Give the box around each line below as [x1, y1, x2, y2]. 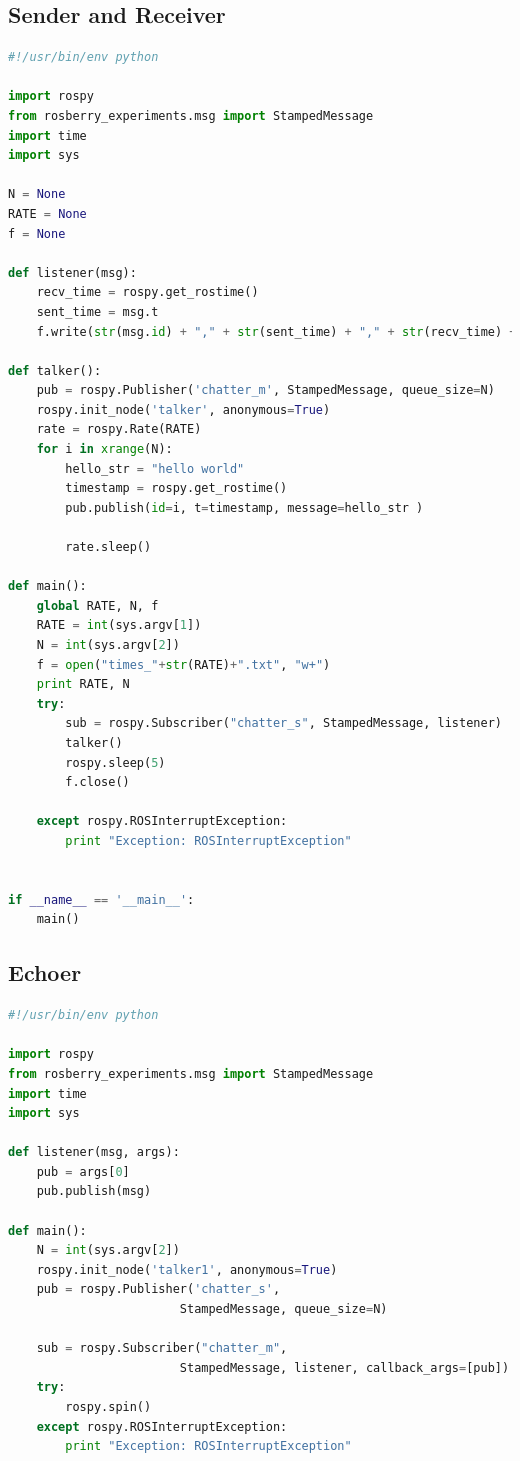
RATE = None [8, 206, 87, 221]
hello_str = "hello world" [65, 461, 245, 476]
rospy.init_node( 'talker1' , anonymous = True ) [36, 1262, 338, 1277]
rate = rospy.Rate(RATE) [36, 422, 202, 437]
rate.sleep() [65, 540, 152, 555]
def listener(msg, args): [8, 1145, 180, 1160]
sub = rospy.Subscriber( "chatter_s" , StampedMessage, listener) [65, 716, 502, 731]
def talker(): [8, 363, 102, 378]
